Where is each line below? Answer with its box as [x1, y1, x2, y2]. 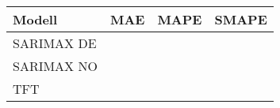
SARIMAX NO [13, 57, 98, 75]
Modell [13, 10, 58, 28]
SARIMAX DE [13, 34, 97, 52]
